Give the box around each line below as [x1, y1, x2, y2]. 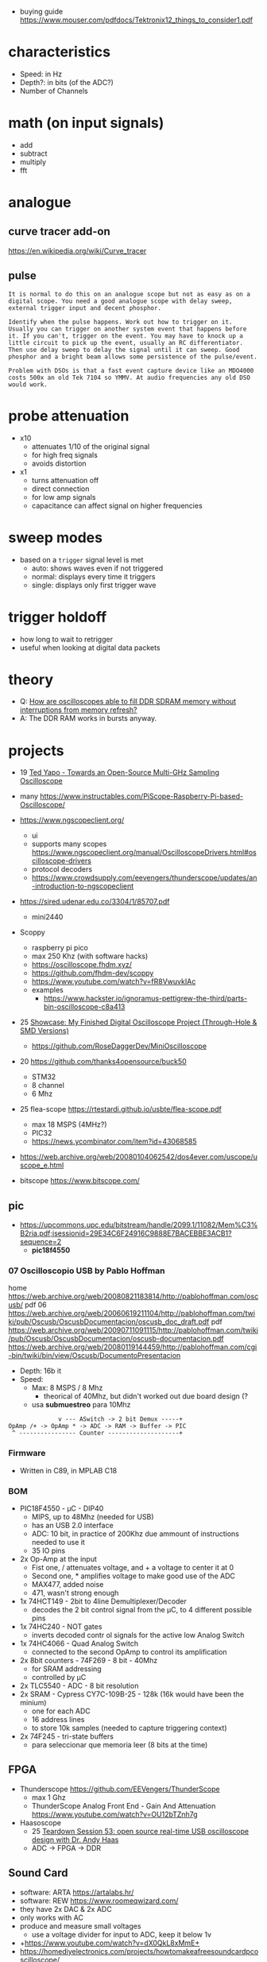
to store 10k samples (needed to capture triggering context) [31, 1724, 227, 1733]
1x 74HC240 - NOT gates [19, 1622, 103, 1631]
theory [8, 671, 54, 688]
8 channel [31, 1081, 65, 1090]
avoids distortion [31, 459, 87, 468]
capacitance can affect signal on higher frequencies [31, 501, 203, 510]
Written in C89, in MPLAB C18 [19, 1465, 118, 1475]
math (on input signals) [8, 114, 164, 132]
